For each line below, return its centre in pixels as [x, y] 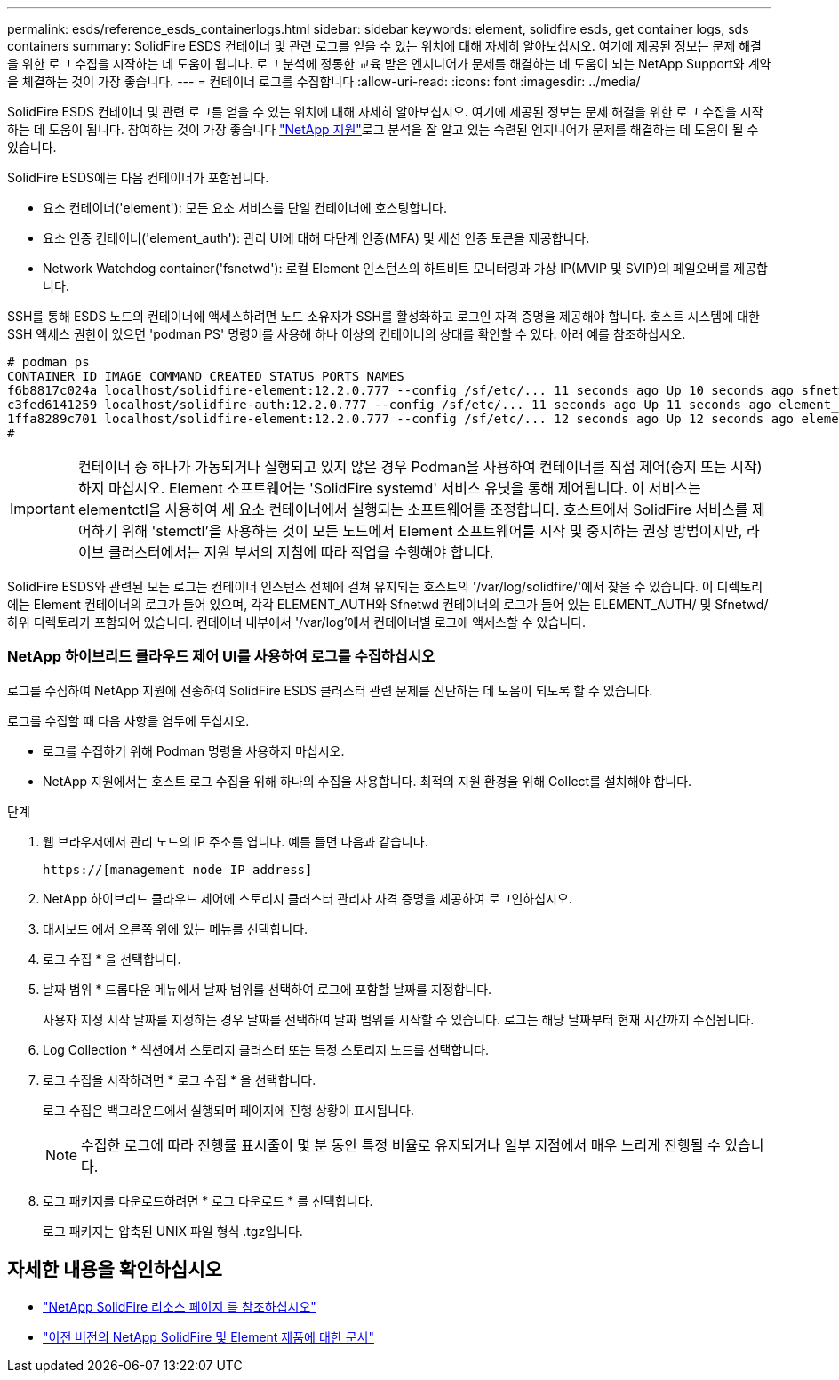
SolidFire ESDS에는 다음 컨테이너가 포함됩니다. [138, 177]
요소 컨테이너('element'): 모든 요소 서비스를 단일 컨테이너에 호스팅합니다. [245, 208]
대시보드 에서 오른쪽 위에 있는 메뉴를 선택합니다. [176, 928]
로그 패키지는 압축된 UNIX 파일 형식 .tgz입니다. [173, 1231]
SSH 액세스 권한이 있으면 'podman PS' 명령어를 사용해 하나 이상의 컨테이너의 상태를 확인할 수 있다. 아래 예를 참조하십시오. [347, 334]
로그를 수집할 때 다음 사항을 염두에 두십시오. [128, 720]
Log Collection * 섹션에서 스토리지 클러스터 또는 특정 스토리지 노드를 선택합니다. [266, 1049]
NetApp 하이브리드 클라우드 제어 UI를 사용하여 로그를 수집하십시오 [221, 657]
